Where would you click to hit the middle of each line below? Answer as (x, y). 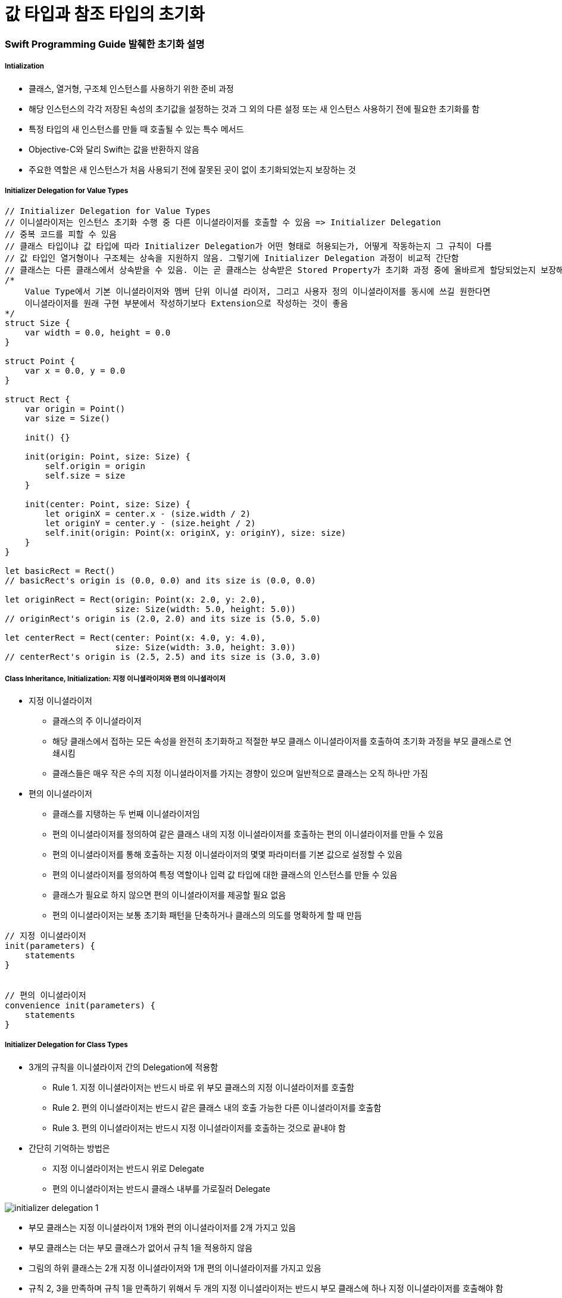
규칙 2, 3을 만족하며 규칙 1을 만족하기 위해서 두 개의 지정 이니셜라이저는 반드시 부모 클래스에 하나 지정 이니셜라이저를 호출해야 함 (266, 1288)
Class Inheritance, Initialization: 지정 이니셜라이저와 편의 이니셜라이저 (115, 678)
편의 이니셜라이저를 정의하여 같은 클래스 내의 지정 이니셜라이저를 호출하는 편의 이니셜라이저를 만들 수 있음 (248, 834)
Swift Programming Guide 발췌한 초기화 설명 (105, 44)
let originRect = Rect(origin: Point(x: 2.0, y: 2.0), (135, 600)
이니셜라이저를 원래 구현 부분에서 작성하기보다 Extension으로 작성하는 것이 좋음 (186, 304)
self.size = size (85, 476)
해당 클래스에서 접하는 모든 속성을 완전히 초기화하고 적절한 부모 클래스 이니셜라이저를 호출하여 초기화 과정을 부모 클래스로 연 (282, 741)
